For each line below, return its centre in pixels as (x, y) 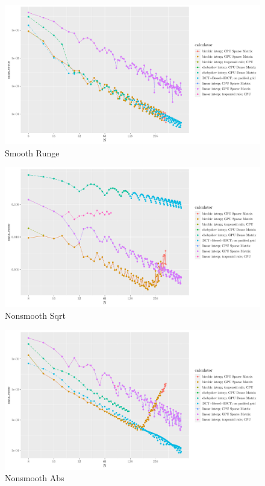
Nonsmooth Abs (35, 478)
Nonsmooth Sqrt (35, 315)
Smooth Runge (32, 152)
